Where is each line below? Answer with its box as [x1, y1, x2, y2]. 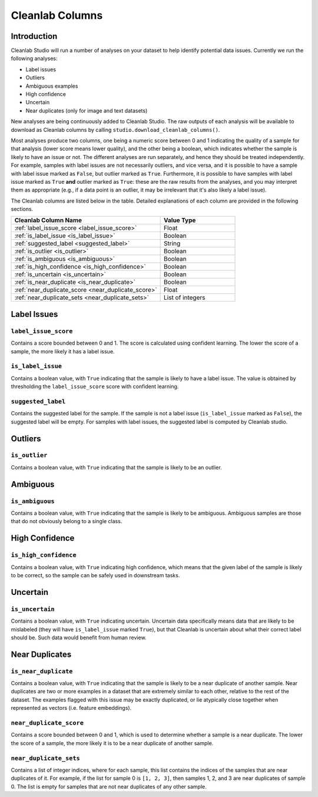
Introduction [11, 31, 58, 41]
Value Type [164, 216, 196, 224]
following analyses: [11, 55, 58, 62]
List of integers [164, 293, 206, 302]
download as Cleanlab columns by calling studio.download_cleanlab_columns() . [11, 126, 220, 133]
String [164, 239, 181, 247]
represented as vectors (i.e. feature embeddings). [11, 705, 132, 712]
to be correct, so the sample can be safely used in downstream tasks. [11, 571, 180, 578]
